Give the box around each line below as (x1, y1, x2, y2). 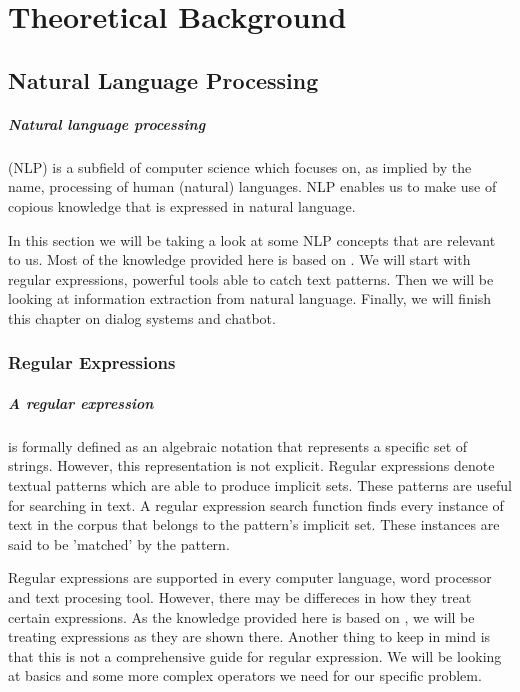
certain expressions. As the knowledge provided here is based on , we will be (8, 606, 475, 627)
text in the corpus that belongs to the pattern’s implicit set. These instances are (8, 514, 500, 535)
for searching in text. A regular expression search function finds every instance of (8, 494, 504, 515)
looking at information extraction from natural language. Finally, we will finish (8, 288, 492, 309)
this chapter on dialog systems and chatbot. (8, 307, 276, 328)
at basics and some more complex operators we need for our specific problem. (8, 665, 482, 686)
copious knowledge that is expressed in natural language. (8, 195, 356, 216)
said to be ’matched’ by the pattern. (8, 533, 230, 554)
